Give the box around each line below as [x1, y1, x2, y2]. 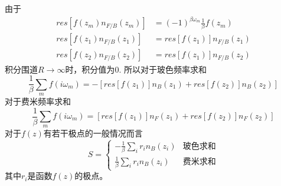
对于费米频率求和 [5, 94, 71, 107]
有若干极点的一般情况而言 [43, 127, 143, 139]
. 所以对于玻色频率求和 [119, 63, 207, 75]
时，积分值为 [65, 63, 115, 75]
